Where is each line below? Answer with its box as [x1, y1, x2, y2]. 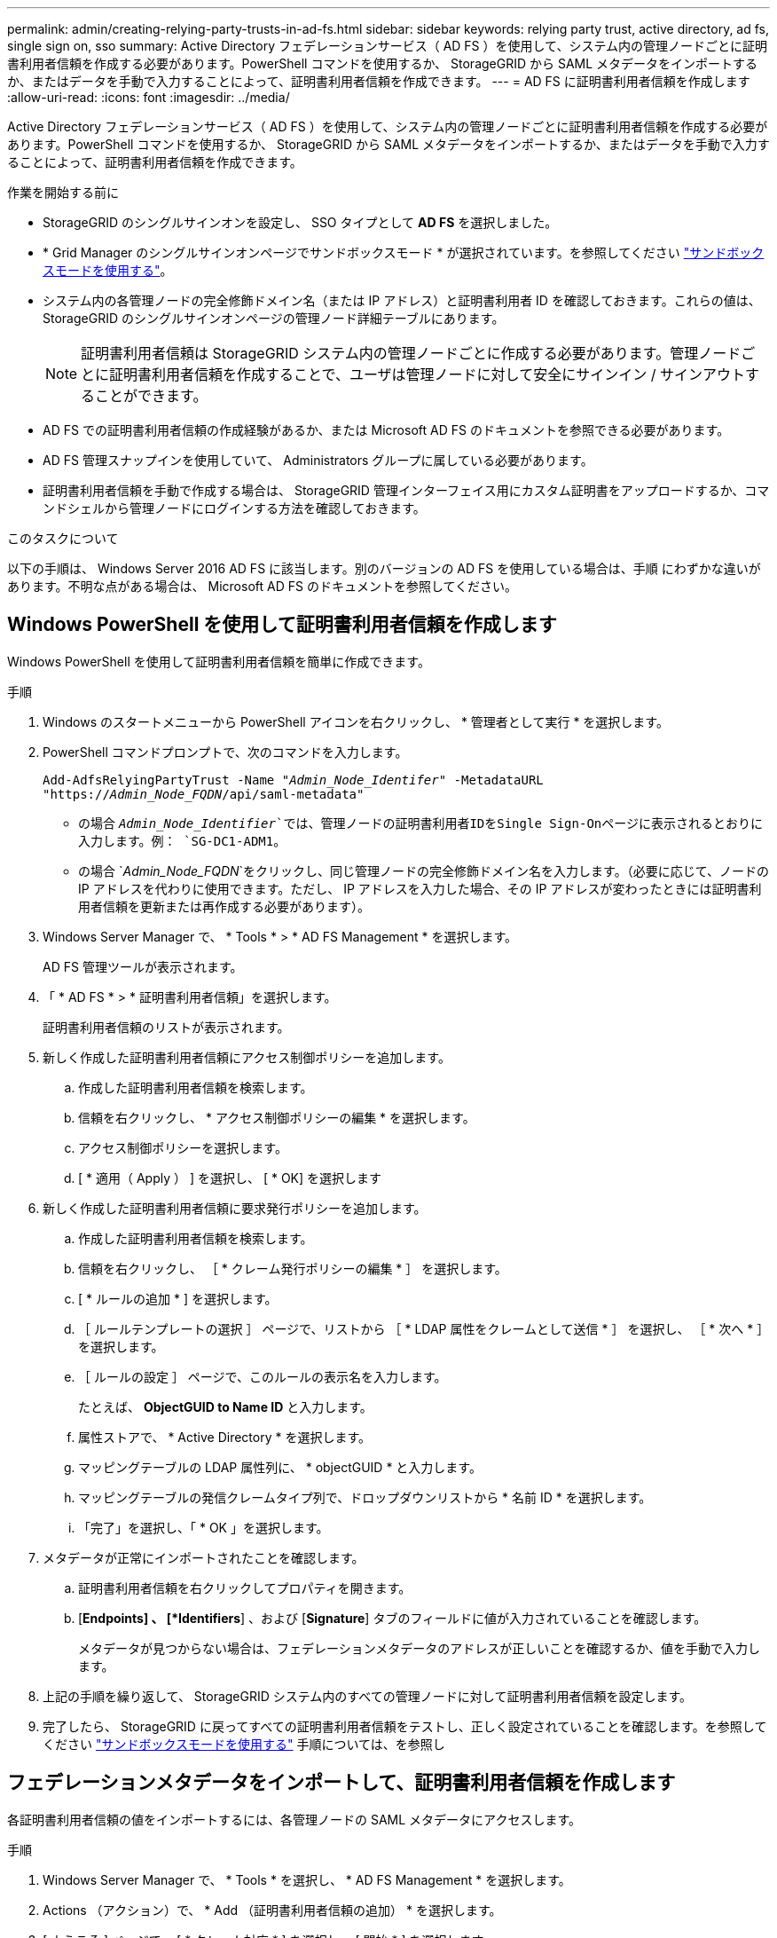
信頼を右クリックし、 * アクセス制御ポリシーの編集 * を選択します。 [78, 1109, 475, 1125]
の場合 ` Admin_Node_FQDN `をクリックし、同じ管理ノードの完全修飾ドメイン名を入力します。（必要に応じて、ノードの [78, 863, 769, 878]
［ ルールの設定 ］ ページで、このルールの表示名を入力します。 [78, 1368, 447, 1384]
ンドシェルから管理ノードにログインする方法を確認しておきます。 [43, 500, 426, 516]
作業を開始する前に [7, 185, 119, 200]
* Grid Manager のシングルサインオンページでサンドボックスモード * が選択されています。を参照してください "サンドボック [43, 245, 765, 260]
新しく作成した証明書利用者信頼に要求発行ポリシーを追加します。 [43, 1200, 427, 1216]
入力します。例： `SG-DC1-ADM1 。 [78, 832, 286, 848]
